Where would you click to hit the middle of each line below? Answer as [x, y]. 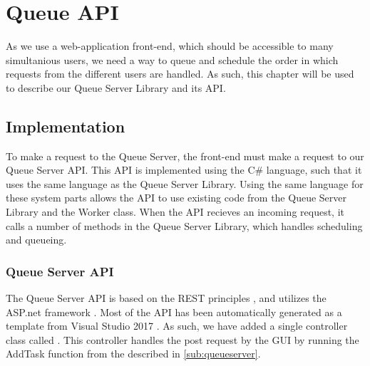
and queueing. [36, 240]
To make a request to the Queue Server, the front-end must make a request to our [185, 156]
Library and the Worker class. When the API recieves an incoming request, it [175, 212]
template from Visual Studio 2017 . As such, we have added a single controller [177, 326]
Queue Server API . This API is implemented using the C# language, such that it [184, 170]
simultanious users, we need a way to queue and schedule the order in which [172, 59]
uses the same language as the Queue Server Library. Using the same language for [185, 183]
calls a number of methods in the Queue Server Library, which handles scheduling [184, 225]
